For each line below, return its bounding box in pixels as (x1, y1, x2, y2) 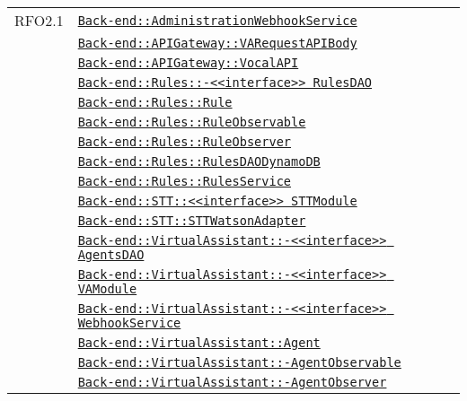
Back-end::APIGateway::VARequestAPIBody (77, 36, 357, 50)
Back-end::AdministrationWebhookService (77, 13, 357, 28)
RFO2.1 (14, 10, 64, 31)
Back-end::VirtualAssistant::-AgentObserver (77, 375, 387, 389)
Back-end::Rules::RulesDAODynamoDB (77, 154, 321, 169)
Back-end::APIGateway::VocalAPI (77, 56, 299, 70)
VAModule (77, 282, 137, 296)
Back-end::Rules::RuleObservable (77, 115, 306, 129)
